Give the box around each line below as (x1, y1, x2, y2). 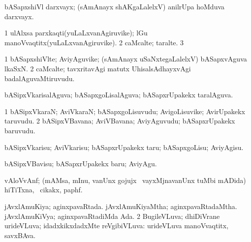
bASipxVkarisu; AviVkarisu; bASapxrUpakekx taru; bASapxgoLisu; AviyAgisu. (4, 142, 244, 152)
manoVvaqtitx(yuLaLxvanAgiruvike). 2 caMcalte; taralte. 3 (4, 37, 184, 47)
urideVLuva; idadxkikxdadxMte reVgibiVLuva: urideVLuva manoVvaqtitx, (4, 220, 229, 231)
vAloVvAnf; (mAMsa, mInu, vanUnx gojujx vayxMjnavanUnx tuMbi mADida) (4, 175, 246, 185)
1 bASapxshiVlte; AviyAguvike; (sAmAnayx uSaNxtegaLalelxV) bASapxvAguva (4, 54, 247, 64)
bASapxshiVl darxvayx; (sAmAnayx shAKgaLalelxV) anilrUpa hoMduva (4, 1, 225, 11)
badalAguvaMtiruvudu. (4, 73, 75, 83)
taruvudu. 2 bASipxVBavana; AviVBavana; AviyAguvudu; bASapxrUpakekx (4, 116, 235, 126)
